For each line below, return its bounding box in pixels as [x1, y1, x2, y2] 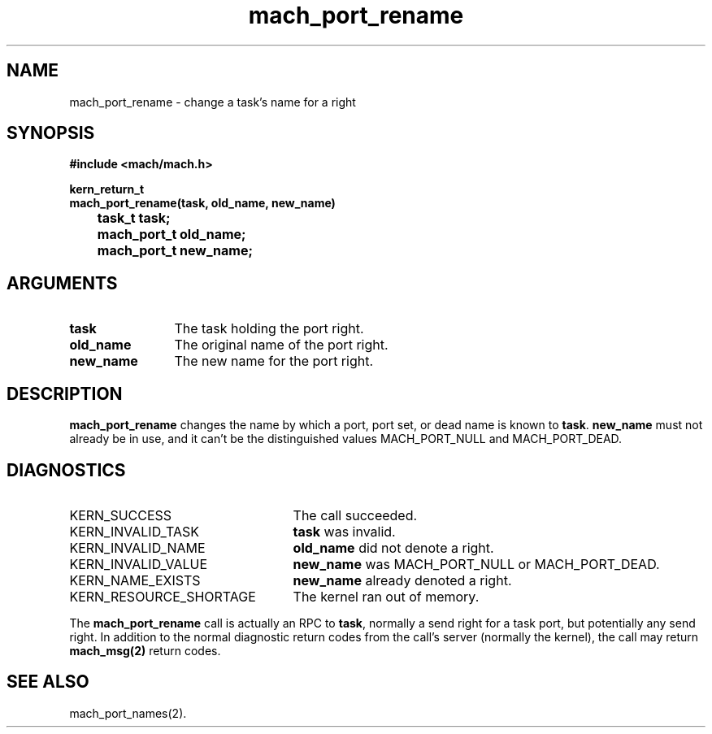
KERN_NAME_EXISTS [69, 571, 201, 589]
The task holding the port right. [174, 320, 364, 337]
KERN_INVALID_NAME [69, 539, 206, 556]
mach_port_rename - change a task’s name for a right [69, 94, 356, 109]
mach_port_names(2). [69, 706, 187, 720]
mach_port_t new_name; [97, 242, 253, 259]
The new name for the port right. [174, 353, 374, 370]
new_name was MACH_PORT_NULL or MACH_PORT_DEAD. [293, 555, 660, 572]
